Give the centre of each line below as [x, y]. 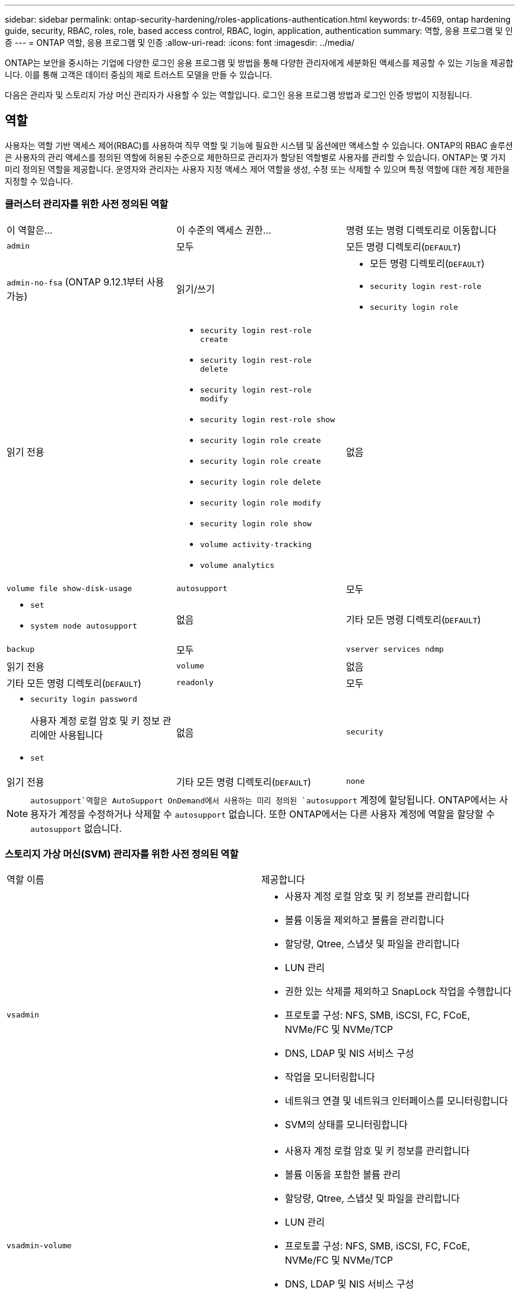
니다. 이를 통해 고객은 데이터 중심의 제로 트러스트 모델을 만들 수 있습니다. [139, 75]
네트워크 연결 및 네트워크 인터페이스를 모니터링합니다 [397, 1101]
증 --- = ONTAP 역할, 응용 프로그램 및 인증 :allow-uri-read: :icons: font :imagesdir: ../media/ [180, 43]
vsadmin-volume [39, 1245]
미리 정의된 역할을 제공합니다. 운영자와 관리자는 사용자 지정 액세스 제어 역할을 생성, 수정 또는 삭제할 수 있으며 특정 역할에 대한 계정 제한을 [257, 169]
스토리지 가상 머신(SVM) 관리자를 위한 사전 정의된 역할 [122, 854]
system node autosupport [84, 626]
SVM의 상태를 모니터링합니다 [346, 1125]
